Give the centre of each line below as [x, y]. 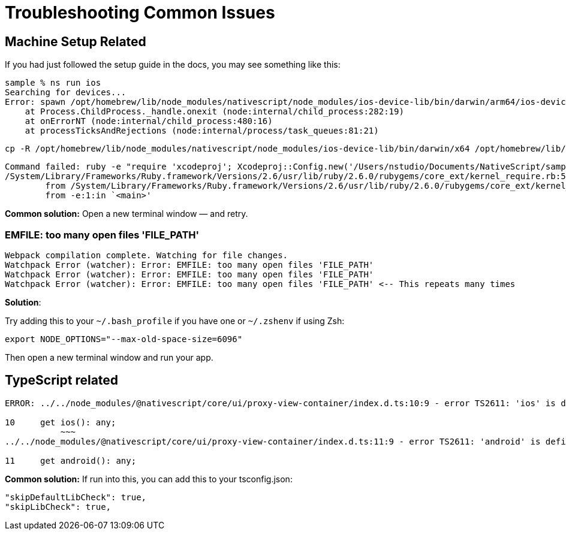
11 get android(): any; [71, 460]
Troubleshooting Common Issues [140, 13]
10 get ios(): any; [61, 422]
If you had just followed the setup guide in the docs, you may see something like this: [173, 65]
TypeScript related [62, 380]
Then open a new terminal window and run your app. [109, 357]
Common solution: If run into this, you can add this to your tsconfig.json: [149, 479]
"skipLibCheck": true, [58, 507]
